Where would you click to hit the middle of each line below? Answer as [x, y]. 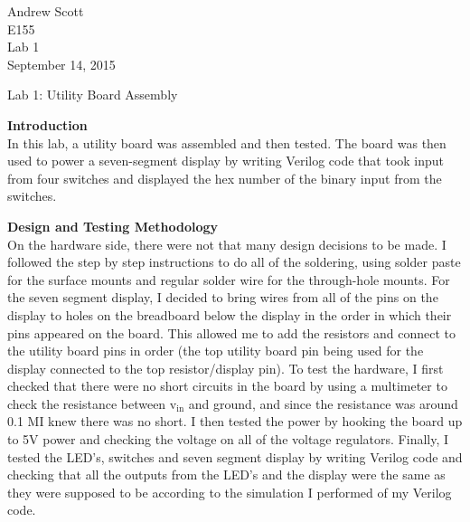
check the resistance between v [92, 403]
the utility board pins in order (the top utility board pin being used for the [216, 351]
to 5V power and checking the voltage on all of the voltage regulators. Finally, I [228, 439]
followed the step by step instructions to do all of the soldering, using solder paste [234, 262]
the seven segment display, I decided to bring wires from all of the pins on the [223, 297]
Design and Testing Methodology [113, 226]
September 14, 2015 [61, 64]
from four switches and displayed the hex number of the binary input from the [225, 178]
